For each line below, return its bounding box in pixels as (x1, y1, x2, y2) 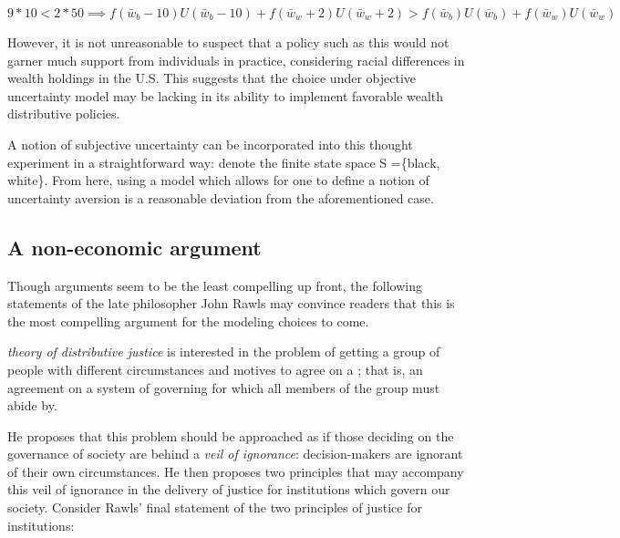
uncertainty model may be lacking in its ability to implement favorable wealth (7, 86, 444, 105)
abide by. (7, 396, 57, 415)
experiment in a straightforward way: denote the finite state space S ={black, (7, 152, 440, 171)
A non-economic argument (7, 233, 262, 261)
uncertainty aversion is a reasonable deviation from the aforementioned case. (7, 188, 434, 207)
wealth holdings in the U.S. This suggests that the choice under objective (7, 68, 417, 88)
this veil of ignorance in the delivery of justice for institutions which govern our (7, 480, 450, 499)
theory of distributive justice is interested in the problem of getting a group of (7, 342, 440, 361)
